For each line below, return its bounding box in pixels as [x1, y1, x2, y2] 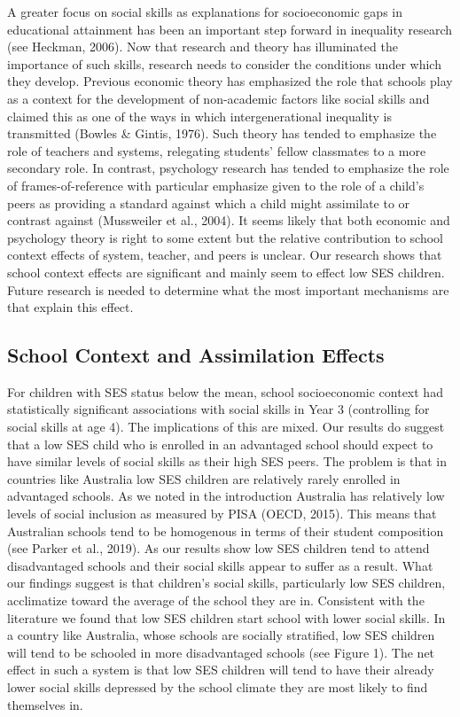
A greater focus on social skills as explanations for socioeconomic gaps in [7, 3, 402, 20]
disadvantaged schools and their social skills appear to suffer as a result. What [7, 556, 433, 574]
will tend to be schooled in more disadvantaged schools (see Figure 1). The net [7, 643, 435, 661]
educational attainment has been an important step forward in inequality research [7, 19, 453, 38]
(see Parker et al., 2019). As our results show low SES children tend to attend [7, 539, 430, 557]
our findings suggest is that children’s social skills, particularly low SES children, [7, 573, 446, 592]
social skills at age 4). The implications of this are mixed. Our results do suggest [7, 417, 445, 436]
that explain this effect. [7, 298, 134, 316]
